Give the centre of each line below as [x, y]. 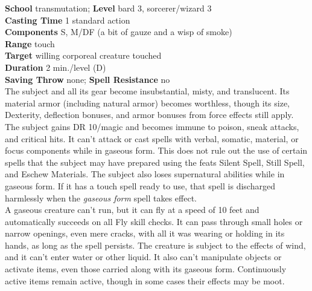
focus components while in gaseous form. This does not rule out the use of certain [156, 150]
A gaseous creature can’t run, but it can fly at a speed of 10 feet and [132, 210]
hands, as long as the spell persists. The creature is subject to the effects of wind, [155, 245]
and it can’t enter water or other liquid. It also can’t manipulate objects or [143, 257]
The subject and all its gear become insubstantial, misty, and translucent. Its [147, 91]
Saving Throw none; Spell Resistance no [88, 79]
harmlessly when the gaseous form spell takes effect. [101, 198]
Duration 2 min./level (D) [56, 67]
